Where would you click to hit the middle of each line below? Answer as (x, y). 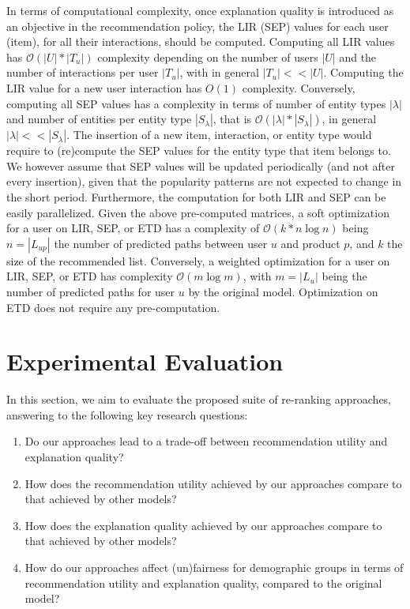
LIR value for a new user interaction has (104, 87)
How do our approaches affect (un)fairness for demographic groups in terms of (214, 567)
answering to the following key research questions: (127, 414)
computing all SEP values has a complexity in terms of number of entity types (196, 103)
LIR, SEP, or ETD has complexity (90, 276)
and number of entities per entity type (99, 119)
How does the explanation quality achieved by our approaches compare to (203, 525)
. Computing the (363, 72)
